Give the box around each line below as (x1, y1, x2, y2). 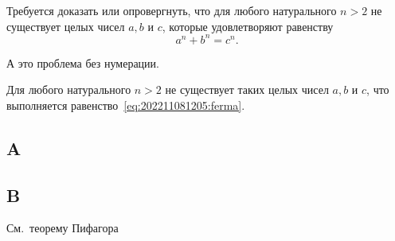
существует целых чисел (6, 17, 125, 34)
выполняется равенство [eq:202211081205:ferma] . (6, 96, 245, 113)
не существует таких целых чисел (165, 81, 329, 98)
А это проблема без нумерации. (6, 54, 159, 71)
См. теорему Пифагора (6, 220, 119, 236)
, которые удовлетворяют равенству (162, 17, 334, 34)
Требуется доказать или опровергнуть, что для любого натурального (6, 2, 337, 18)
